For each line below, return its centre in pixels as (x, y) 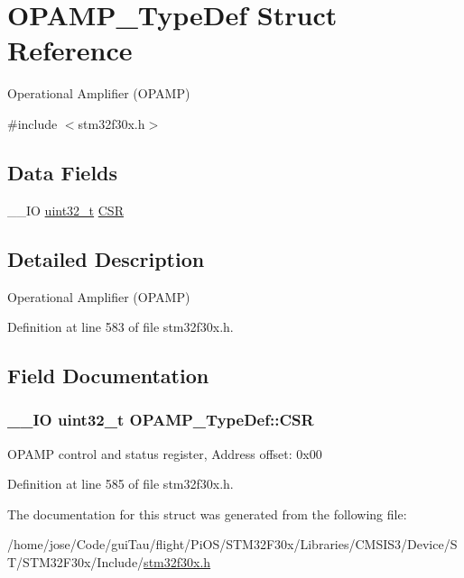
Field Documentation (108, 376)
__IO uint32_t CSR (65, 210)
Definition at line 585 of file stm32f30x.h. (121, 484)
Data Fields (63, 172)
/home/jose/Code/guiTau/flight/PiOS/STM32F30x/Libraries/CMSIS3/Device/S (232, 544)
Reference (70, 50)
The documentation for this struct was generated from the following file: (207, 514)
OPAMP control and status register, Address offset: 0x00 (165, 453)
